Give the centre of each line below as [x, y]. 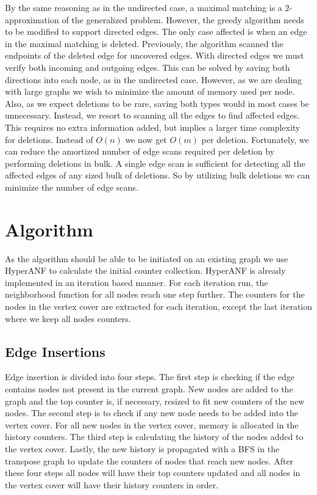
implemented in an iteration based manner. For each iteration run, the [137, 282]
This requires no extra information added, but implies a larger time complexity [153, 127]
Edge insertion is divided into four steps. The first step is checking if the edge [150, 377]
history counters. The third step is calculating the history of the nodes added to [154, 437]
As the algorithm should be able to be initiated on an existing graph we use [147, 258]
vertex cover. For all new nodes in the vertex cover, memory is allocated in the [152, 424]
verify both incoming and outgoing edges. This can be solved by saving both [148, 67]
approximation [32, 19]
